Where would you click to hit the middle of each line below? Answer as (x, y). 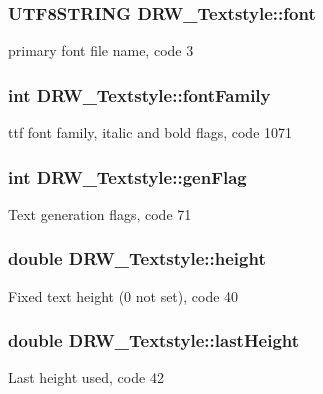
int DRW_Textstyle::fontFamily (139, 94)
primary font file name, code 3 (101, 50)
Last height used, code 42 (86, 377)
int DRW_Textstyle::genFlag (127, 176)
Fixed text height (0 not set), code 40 (123, 295)
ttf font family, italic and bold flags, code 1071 (150, 132)
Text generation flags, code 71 (100, 213)
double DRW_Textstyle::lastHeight (154, 340)
